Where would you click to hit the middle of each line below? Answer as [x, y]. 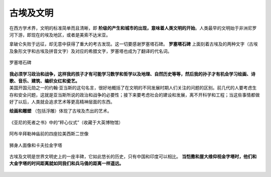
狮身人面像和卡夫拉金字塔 [36, 145]
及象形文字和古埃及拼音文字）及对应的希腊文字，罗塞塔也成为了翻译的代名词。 [91, 51]
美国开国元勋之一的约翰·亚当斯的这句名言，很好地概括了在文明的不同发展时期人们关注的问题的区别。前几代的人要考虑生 [133, 88]
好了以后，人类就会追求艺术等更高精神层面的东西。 [62, 102]
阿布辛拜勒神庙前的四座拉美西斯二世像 [49, 134]
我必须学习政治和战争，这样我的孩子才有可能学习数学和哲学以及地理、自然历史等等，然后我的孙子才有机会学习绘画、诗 [132, 74]
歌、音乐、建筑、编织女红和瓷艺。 [44, 80]
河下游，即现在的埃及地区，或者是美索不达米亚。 [60, 34]
